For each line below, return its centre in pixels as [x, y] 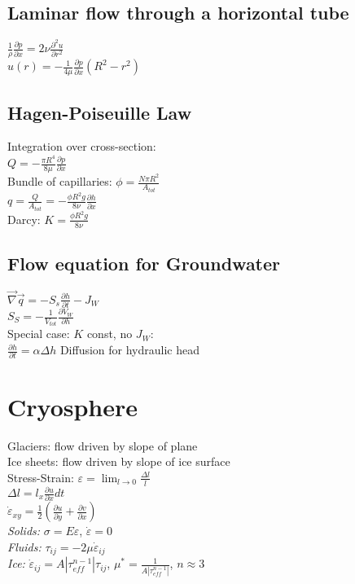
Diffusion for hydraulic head [130, 350]
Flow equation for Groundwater [144, 263]
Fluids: [24, 546]
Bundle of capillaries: [60, 181]
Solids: [24, 531]
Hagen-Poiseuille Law [100, 112]
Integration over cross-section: [82, 146]
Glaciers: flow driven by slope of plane [103, 445]
